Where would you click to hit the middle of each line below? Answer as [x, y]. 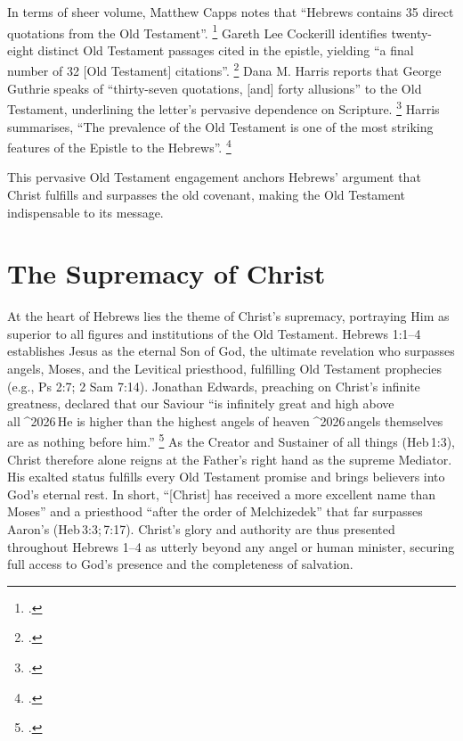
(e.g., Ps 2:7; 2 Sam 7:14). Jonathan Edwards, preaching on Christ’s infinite [214, 386]
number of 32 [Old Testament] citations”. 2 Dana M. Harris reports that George [224, 70]
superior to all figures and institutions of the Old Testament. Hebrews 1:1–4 [214, 333]
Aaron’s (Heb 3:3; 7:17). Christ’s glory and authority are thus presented [201, 529]
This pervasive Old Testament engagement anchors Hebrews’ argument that [214, 177]
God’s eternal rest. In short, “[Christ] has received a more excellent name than [221, 494]
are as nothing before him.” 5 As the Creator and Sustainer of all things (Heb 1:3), [231, 440]
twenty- [412, 33]
